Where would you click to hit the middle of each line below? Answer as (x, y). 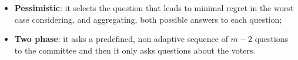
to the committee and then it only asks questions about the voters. (135, 50)
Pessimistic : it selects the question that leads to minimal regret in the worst (154, 8)
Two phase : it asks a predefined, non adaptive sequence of (121, 39)
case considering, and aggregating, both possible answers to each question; (148, 19)
